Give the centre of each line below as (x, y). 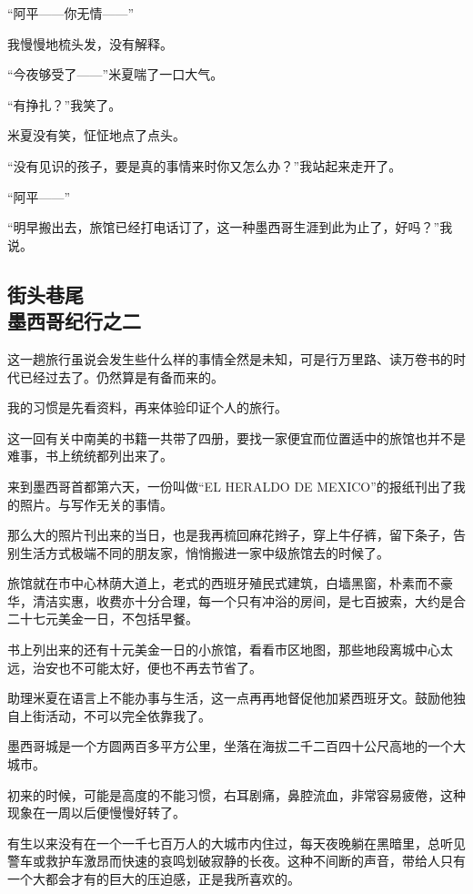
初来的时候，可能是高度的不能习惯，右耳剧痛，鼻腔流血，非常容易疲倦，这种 (236, 794)
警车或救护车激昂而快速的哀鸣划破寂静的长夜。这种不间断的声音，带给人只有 (236, 861)
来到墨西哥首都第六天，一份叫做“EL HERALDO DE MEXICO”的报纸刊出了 (230, 486)
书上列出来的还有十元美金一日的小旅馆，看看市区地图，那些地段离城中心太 (230, 650)
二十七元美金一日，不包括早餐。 (103, 619)
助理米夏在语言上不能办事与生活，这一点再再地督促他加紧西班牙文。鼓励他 (230, 698)
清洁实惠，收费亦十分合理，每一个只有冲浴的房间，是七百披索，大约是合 (249, 600)
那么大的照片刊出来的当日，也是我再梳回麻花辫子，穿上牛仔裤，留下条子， (230, 535)
